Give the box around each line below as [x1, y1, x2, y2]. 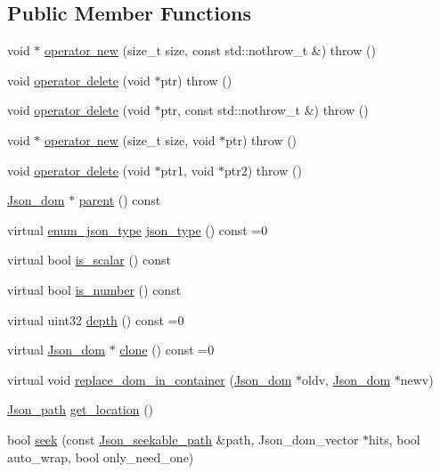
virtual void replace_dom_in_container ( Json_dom [7, 370, 292, 388]
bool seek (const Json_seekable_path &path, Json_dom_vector [7, 429, 359, 448]
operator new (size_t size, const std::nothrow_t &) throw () [45, 41, 376, 60]
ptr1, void [160, 160, 215, 179]
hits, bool [369, 429, 420, 448]
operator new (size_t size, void [45, 130, 216, 149]
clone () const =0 [119, 340, 215, 359]
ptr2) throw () [224, 160, 302, 179]
